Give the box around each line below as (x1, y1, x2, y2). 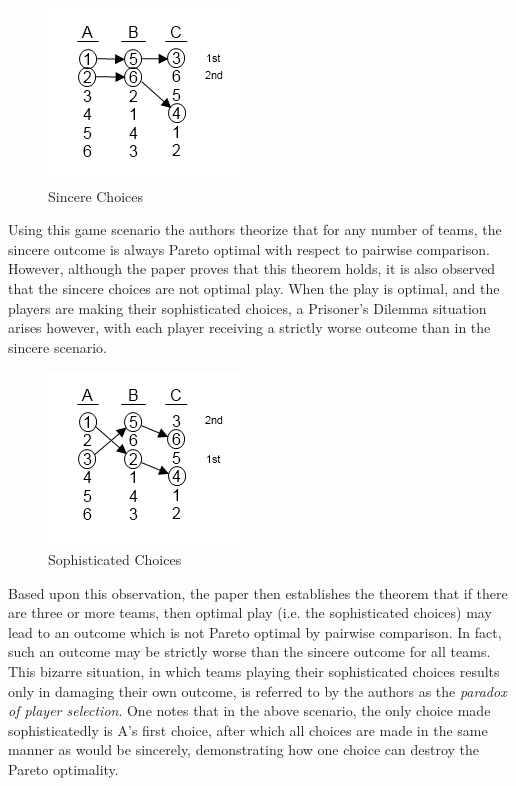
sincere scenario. (8, 336, 107, 357)
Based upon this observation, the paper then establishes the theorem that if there (8, 582, 508, 603)
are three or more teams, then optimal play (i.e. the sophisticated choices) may (8, 602, 492, 623)
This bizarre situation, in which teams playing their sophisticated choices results (8, 660, 500, 681)
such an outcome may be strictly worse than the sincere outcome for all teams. (8, 641, 491, 662)
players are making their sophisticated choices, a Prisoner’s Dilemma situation (8, 297, 487, 318)
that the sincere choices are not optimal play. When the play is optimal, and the (8, 277, 500, 298)
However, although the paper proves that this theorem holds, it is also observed (8, 258, 496, 279)
